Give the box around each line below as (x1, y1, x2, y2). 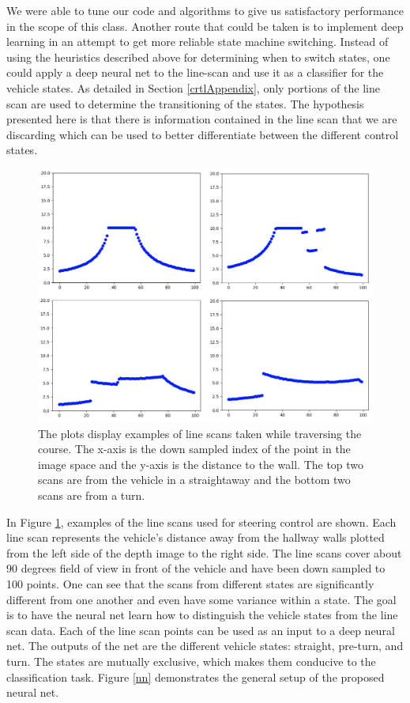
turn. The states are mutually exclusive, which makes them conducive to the (6, 652, 376, 669)
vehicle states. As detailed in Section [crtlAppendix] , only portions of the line (6, 79, 380, 96)
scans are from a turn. (38, 486, 145, 503)
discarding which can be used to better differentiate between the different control (6, 126, 399, 142)
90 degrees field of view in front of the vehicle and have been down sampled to (6, 560, 386, 576)
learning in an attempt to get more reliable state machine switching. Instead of (6, 33, 389, 50)
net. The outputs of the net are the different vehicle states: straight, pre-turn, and (6, 637, 404, 654)
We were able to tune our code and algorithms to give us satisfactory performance (6, 2, 404, 18)
